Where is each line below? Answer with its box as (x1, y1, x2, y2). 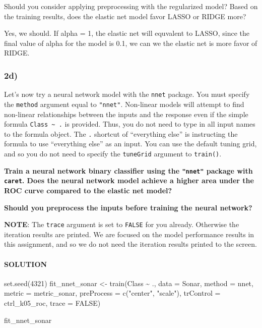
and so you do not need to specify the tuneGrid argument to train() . (4, 148, 222, 158)
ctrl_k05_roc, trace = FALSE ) (4, 297, 101, 308)
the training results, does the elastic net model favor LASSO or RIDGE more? (4, 11, 246, 21)
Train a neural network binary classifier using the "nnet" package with (4, 165, 253, 176)
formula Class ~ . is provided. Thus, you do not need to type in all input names (4, 119, 255, 129)
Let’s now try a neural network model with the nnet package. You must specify (4, 89, 250, 99)
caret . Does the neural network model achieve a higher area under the (4, 175, 254, 186)
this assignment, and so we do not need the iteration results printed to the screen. (4, 239, 257, 249)
